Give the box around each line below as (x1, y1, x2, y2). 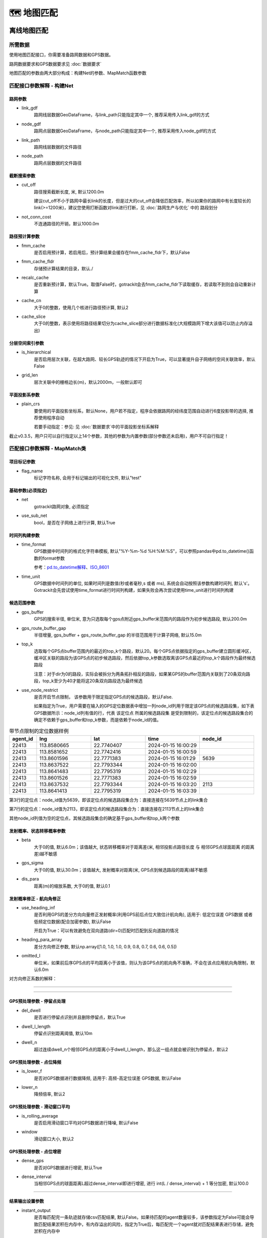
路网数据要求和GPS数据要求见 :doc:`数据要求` (9, 61, 102, 67)
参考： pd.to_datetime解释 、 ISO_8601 (34, 565, 109, 570)
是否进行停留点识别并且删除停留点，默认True (34, 1014, 126, 1020)
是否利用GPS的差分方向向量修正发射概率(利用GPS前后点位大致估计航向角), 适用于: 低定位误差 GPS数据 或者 (34, 912, 253, 918)
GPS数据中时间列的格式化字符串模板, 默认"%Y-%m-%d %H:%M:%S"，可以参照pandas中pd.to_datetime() (34, 548, 250, 554)
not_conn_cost (21, 213, 51, 220)
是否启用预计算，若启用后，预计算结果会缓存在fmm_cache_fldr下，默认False (34, 249, 190, 255)
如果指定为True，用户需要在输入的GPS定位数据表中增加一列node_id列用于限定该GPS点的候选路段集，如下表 (34, 703, 255, 709)
